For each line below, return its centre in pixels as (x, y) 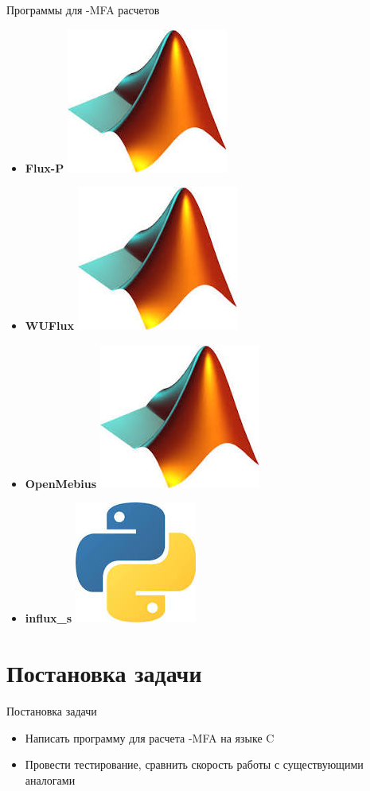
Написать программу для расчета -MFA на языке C (150, 737)
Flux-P (45, 167)
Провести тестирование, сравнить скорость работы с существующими (194, 764)
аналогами (50, 779)
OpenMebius (60, 483)
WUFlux (49, 326)
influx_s (49, 618)
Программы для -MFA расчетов (83, 10)
